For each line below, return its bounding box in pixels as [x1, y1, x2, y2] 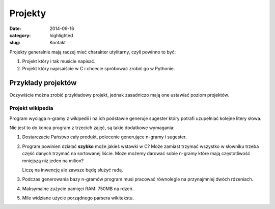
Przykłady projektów [9, 79, 77, 87]
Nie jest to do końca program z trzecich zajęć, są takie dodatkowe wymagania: [9, 125, 175, 131]
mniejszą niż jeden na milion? [22, 158, 84, 164]
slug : [9, 40, 20, 46]
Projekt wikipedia [9, 105, 53, 112]
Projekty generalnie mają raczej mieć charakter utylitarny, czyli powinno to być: [9, 49, 176, 55]
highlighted [49, 32, 73, 38]
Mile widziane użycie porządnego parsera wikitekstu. [22, 195, 134, 201]
